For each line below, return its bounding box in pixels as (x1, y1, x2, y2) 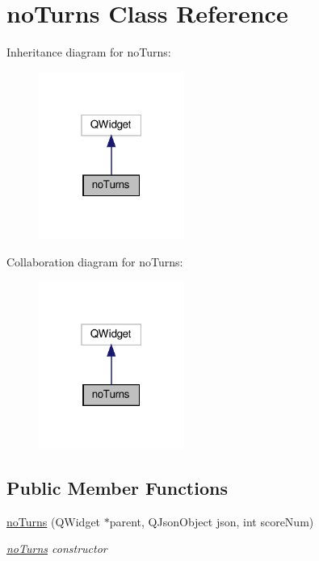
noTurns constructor (6, 540, 107, 557)
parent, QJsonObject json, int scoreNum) (109, 513, 314, 530)
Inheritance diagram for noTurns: (6, 44, 171, 61)
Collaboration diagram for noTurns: (6, 253, 183, 270)
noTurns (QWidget (6, 513, 101, 530)
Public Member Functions (6, 475, 228, 500)
